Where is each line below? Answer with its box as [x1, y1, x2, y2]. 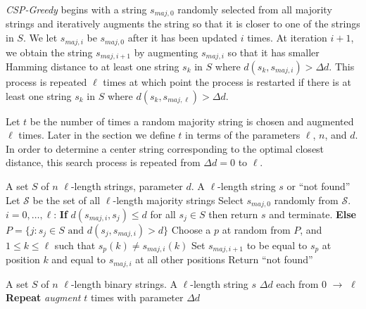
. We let [23, 30, 58, 45]
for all [150, 206, 176, 221]
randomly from [274, 192, 339, 207]
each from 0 [276, 276, 327, 291]
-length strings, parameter [70, 178, 183, 193]
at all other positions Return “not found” [135, 252, 313, 267]
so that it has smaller [227, 44, 320, 59]
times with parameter [90, 290, 184, 305]
